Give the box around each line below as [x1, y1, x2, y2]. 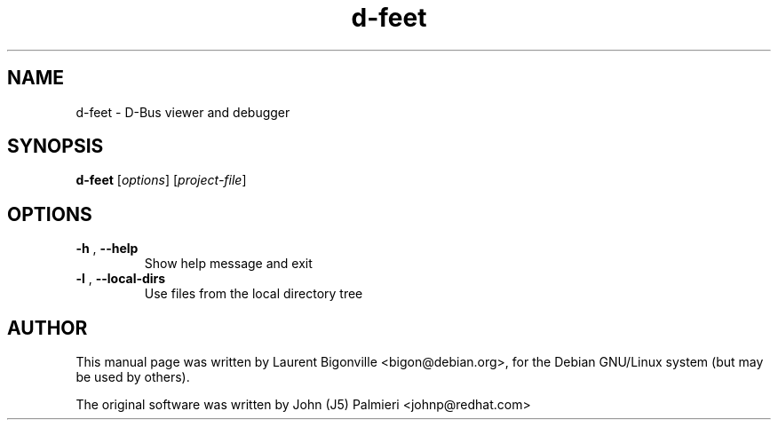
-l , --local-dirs [75, 271, 166, 287]
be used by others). [75, 369, 190, 385]
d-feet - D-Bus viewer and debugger [75, 104, 290, 120]
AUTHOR [7, 316, 88, 339]
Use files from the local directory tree [144, 286, 363, 302]
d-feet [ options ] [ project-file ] [75, 172, 247, 188]
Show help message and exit [144, 256, 313, 272]
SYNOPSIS [7, 135, 104, 158]
